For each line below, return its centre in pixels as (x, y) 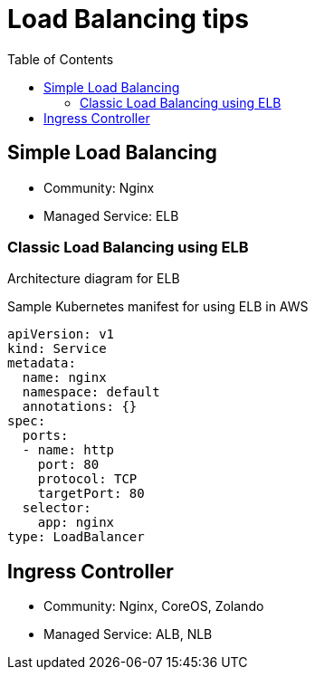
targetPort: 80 (91, 494)
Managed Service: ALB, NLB (128, 634)
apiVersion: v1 (61, 334)
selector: (57, 508)
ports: (45, 436)
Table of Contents (61, 59)
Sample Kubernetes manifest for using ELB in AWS (158, 307)
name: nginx (64, 378)
